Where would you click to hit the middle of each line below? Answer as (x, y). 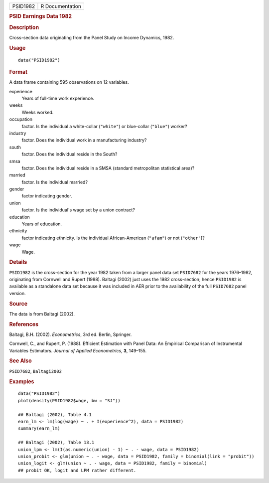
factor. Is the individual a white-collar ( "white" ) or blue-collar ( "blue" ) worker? (104, 126)
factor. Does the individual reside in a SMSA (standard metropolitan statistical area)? (108, 168)
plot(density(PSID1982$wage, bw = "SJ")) (69, 401)
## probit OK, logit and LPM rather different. (77, 470)
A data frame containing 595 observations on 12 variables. (69, 82)
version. (17, 293)
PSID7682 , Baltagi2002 (36, 371)
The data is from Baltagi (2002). (42, 314)
